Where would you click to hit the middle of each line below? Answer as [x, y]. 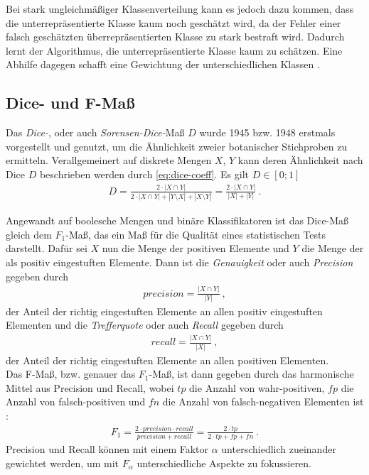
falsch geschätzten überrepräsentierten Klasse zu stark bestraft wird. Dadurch [175, 37]
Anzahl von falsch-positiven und [76, 402]
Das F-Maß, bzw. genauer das [71, 374]
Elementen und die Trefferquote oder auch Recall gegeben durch [145, 325]
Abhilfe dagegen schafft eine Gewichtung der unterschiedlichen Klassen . [163, 64]
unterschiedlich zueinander [279, 449]
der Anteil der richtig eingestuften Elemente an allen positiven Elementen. [167, 360]
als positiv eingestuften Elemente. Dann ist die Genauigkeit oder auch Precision [180, 262]
